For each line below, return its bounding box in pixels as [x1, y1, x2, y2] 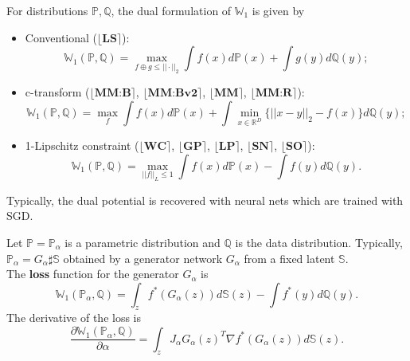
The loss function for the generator [6, 265, 179, 282]
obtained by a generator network [63, 249, 223, 266]
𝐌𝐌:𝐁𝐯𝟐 [147, 88, 198, 100]
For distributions [6, 2, 88, 18]
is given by [252, 2, 305, 18]
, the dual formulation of [111, 2, 232, 18]
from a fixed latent [244, 249, 335, 266]
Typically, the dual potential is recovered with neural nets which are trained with [6, 191, 404, 208]
